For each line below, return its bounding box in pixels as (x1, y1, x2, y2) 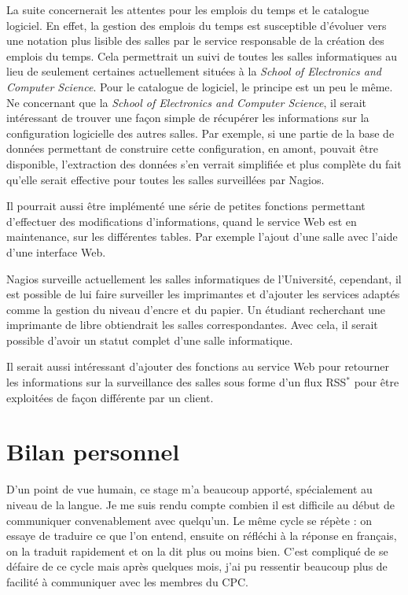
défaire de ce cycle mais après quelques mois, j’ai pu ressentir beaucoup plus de (6, 558, 388, 575)
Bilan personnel (6, 435, 180, 468)
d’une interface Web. (6, 243, 106, 260)
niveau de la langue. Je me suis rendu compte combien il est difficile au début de (6, 496, 395, 512)
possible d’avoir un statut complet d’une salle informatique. (6, 331, 293, 348)
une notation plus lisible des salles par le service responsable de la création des (6, 32, 384, 49)
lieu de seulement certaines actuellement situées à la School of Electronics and (6, 63, 381, 79)
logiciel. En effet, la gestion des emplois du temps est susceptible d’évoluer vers (6, 17, 387, 33)
